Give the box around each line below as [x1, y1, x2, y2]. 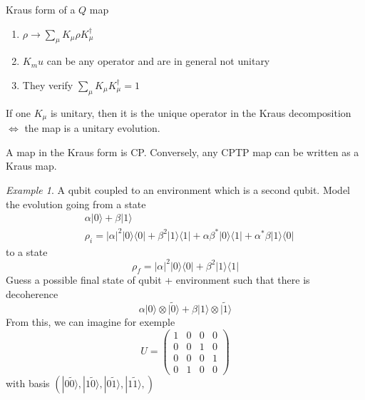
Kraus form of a [6, 2, 76, 16]
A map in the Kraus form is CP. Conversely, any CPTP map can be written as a [6, 144, 359, 159]
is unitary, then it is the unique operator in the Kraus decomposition [50, 105, 351, 120]
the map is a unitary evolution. [24, 120, 160, 135]
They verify [22, 77, 73, 92]
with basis [6, 375, 50, 390]
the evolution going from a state [6, 196, 146, 211]
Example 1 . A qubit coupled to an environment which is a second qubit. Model [6, 183, 350, 198]
